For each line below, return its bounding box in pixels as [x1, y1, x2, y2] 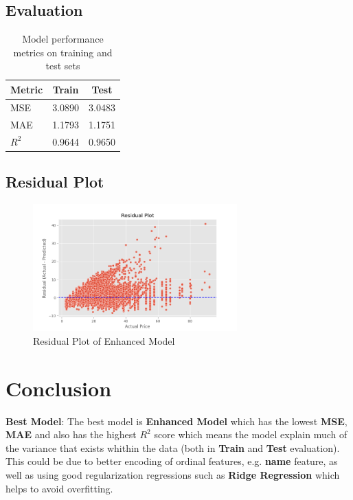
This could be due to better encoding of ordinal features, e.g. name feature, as [5, 454, 338, 468]
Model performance [22, 32, 104, 46]
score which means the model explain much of [154, 427, 348, 442]
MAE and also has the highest [5, 427, 137, 442]
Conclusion [5, 374, 112, 402]
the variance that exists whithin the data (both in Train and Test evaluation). [5, 440, 340, 455]
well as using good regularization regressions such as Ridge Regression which [5, 467, 340, 481]
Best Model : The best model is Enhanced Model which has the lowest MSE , [5, 413, 348, 428]
